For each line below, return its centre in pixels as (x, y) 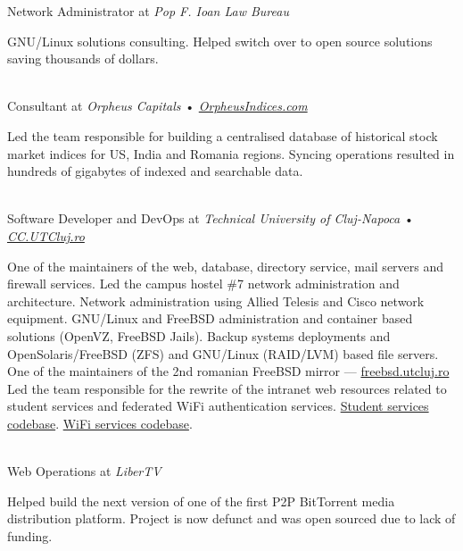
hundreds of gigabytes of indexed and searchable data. (155, 171)
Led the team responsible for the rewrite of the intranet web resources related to (227, 388)
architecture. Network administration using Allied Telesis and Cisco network (216, 301)
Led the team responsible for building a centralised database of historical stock (223, 135)
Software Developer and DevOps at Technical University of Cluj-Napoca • (211, 218)
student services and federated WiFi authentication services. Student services (218, 406)
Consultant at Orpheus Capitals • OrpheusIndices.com (157, 106)
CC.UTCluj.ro (46, 235)
